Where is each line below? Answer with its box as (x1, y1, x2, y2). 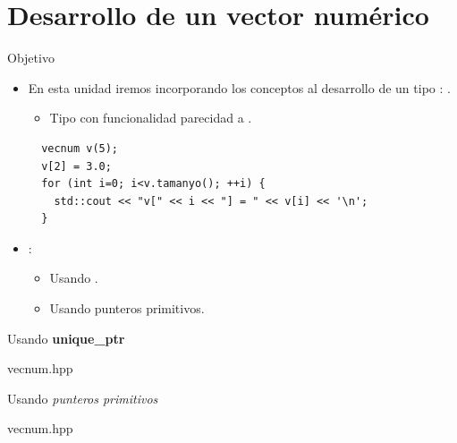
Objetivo (7, 48, 55, 67)
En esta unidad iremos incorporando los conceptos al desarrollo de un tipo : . (28, 78, 451, 97)
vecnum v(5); (41, 141, 119, 155)
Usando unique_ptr (7, 328, 125, 347)
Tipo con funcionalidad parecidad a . (49, 108, 252, 127)
